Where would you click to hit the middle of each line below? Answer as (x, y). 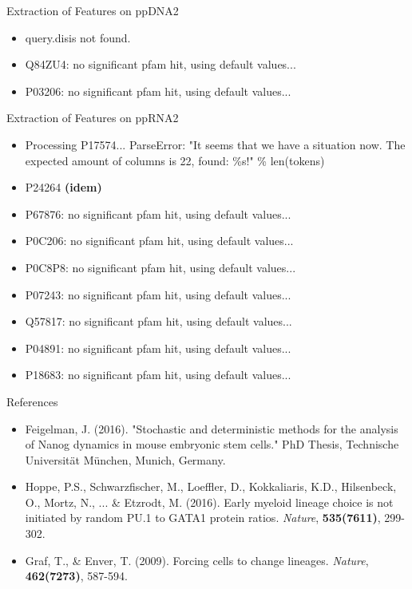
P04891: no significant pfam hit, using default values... (158, 348)
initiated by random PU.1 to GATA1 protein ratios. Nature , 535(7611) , (203, 518)
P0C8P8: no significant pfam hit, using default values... (160, 267)
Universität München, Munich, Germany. (125, 459)
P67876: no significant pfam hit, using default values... (158, 213)
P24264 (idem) (63, 187)
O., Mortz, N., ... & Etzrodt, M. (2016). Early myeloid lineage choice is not (209, 502)
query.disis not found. (78, 37)
